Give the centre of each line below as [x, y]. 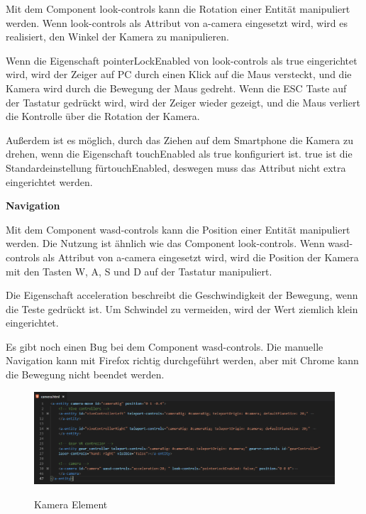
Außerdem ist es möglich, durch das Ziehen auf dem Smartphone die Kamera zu [179, 140]
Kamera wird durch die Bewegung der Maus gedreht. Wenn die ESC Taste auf [176, 88]
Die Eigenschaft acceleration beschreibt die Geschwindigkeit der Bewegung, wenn [182, 295]
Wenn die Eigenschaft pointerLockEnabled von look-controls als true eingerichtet [182, 60]
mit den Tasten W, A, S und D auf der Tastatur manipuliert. [139, 271]
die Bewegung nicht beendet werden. [85, 374]
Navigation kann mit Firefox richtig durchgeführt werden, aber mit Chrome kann [182, 360]
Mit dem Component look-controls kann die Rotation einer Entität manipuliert [178, 9]
